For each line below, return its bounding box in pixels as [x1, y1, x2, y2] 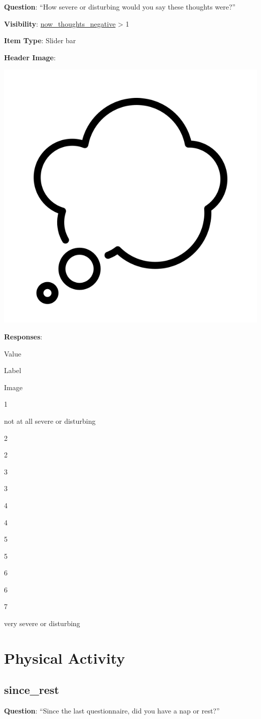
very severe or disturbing [4, 618, 80, 629]
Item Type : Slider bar [4, 35, 76, 46]
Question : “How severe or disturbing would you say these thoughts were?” [4, 2, 236, 12]
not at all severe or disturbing [4, 415, 96, 426]
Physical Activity [4, 647, 125, 668]
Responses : [4, 331, 43, 341]
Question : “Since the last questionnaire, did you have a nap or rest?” [4, 705, 220, 716]
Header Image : [4, 52, 56, 62]
